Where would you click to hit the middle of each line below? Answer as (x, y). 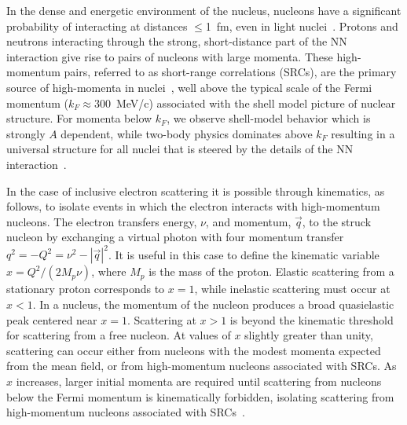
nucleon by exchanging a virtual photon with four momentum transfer (175, 237)
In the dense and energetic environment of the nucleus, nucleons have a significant (204, 10)
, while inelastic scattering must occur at (292, 289)
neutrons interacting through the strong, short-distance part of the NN (177, 41)
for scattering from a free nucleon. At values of (119, 335)
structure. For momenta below (79, 118)
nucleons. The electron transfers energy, (102, 221)
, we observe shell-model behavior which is (269, 118)
